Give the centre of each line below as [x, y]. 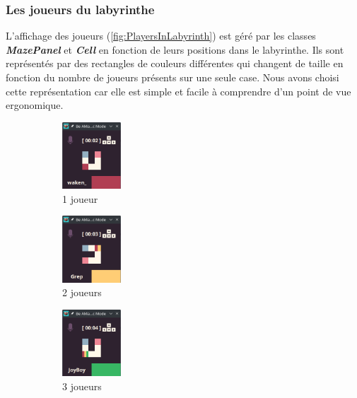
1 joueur [80, 198]
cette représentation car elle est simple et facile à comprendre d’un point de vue [178, 91]
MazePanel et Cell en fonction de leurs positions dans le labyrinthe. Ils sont [175, 49]
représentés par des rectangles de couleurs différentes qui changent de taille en [175, 63]
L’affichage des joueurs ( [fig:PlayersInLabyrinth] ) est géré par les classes [161, 36]
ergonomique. [35, 105]
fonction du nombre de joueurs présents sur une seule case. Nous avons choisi [172, 77]
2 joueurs [82, 292]
